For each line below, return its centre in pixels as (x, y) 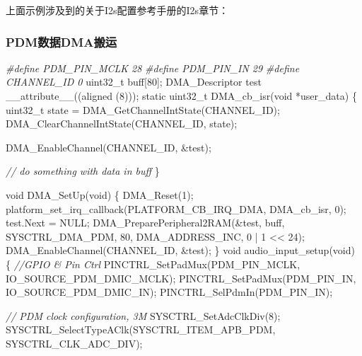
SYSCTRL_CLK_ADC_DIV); (74, 343)
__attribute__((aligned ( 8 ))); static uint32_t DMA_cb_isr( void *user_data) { (181, 96)
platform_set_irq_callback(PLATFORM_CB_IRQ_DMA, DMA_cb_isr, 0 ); (176, 208)
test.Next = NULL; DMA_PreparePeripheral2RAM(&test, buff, (145, 223)
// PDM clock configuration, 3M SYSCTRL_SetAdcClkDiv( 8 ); (143, 315)
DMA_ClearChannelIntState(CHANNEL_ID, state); (122, 124)
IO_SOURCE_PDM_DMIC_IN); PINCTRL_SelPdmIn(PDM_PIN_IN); (169, 292)
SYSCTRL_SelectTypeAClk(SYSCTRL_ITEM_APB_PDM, (141, 329)
